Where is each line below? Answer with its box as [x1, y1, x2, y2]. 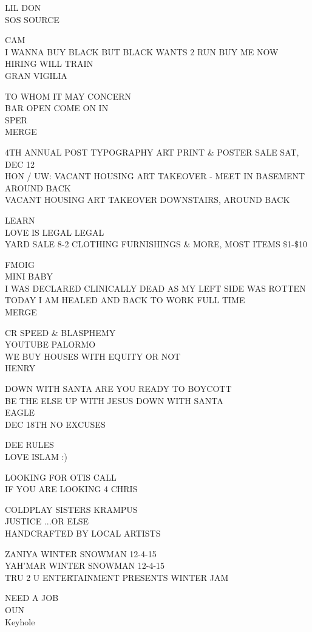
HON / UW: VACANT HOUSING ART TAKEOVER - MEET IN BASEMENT [5, 170, 305, 182]
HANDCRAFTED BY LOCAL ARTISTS [5, 526, 161, 539]
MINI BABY [5, 270, 53, 283]
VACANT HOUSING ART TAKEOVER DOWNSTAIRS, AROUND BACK [5, 193, 290, 206]
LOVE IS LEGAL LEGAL [5, 225, 104, 238]
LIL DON [5, 1, 41, 13]
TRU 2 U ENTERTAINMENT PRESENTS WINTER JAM [5, 571, 229, 583]
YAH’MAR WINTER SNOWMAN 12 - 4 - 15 [5, 559, 165, 572]
